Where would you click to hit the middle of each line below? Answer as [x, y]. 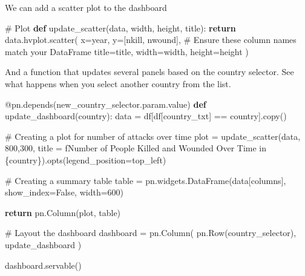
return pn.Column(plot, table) [63, 212]
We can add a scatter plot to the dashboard [86, 7]
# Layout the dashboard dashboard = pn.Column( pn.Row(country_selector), [151, 233]
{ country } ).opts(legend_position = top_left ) [86, 159]
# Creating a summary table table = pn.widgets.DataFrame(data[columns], [146, 180]
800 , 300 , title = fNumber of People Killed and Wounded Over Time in [136, 148]
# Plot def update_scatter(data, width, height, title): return [120, 28]
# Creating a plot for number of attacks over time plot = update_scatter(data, [153, 136]
